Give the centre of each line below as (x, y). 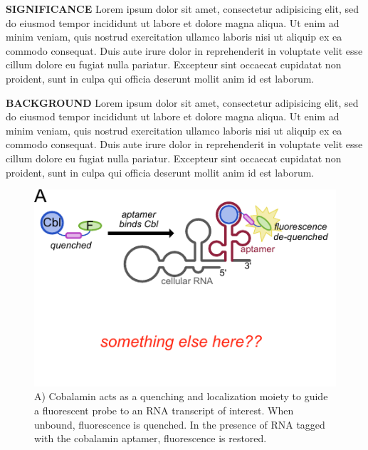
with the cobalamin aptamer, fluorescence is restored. (151, 438)
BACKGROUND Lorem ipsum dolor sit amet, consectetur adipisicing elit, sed (182, 102)
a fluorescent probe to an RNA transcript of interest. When (164, 410)
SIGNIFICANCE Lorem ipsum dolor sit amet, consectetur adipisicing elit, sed (183, 9)
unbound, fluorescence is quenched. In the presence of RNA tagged (180, 424)
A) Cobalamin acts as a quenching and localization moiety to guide (181, 396)
